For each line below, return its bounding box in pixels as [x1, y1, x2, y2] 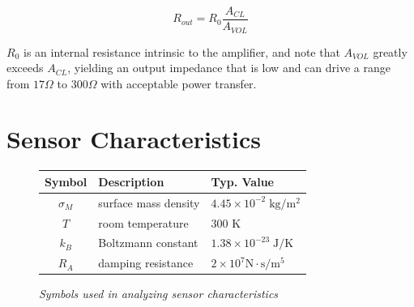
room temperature [98, 214, 189, 231]
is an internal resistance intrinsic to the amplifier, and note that [23, 43, 340, 60]
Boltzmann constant [98, 234, 198, 251]
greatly [373, 43, 408, 60]
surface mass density [98, 194, 200, 211]
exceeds [6, 59, 44, 76]
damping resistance [98, 254, 194, 271]
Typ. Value [211, 173, 274, 190]
